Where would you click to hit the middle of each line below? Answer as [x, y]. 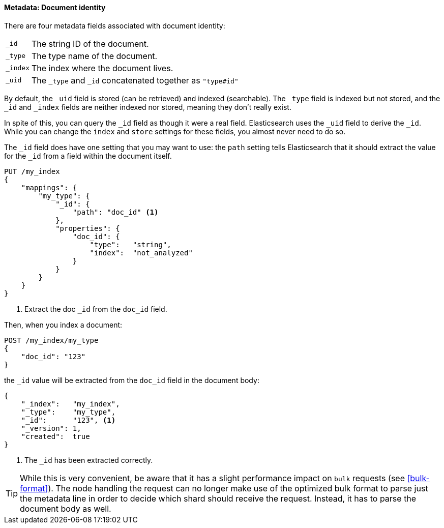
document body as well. [66, 508]
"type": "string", [130, 244]
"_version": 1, [51, 428]
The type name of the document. [94, 56]
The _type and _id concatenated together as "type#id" [135, 80]
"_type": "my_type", [68, 412]
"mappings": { [49, 187]
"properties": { [88, 228]
